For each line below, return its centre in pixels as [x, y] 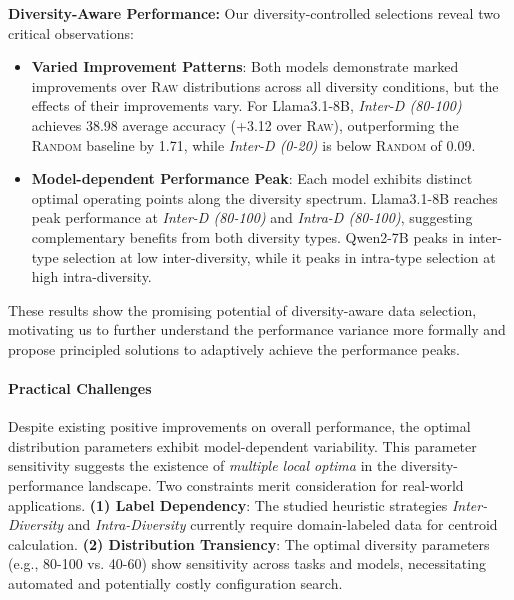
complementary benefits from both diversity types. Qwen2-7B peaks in [248, 236]
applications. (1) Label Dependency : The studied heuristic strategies [228, 504]
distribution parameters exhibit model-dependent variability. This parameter [242, 445]
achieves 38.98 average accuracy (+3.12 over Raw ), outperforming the [245, 124]
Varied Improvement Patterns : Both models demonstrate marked [245, 66]
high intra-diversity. [91, 276]
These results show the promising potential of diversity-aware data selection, [242, 309]
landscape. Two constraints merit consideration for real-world [276, 485]
